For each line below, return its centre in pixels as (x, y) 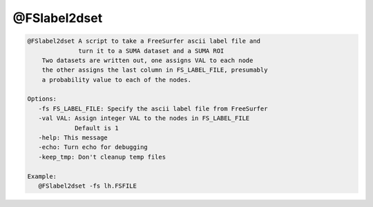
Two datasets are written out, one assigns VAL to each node (147, 60)
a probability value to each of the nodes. (116, 80)
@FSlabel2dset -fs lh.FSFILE (88, 186)
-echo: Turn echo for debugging (93, 147)
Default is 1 (97, 128)
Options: (42, 99)
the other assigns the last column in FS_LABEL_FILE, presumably (155, 70)
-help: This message (73, 138)
